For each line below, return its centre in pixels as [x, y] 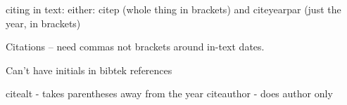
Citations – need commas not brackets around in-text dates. [135, 47]
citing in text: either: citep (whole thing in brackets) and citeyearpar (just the [173, 9]
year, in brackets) [43, 23]
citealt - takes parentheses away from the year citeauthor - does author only [169, 93]
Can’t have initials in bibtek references [89, 70]
